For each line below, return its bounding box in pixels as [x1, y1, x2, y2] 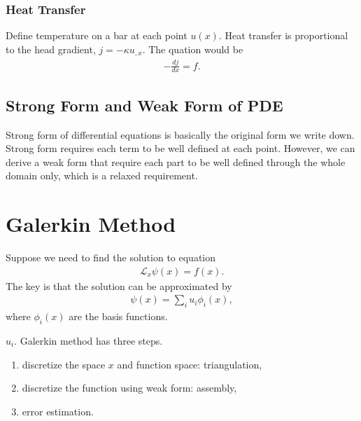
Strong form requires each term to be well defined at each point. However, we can [6, 141, 355, 156]
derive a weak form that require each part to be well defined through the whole [6, 154, 346, 169]
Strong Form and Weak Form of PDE [6, 94, 283, 116]
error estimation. [22, 403, 94, 418]
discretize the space [22, 357, 106, 371]
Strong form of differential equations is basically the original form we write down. [6, 127, 355, 142]
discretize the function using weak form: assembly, [22, 380, 237, 395]
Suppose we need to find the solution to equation [6, 250, 216, 265]
